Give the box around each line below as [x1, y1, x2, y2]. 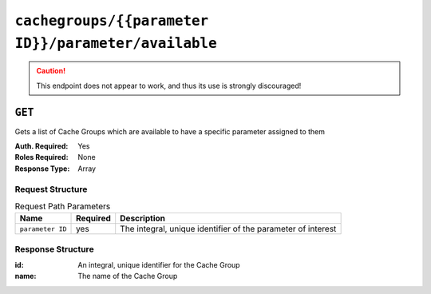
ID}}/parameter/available [14, 34, 217, 52]
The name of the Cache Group [77, 272, 178, 281]
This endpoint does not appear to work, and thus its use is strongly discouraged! [36, 81, 302, 90]
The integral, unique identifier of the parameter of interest [120, 224, 337, 235]
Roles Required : [14, 153, 69, 162]
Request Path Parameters [14, 201, 111, 212]
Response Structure [14, 244, 95, 255]
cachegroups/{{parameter [14, 12, 209, 30]
